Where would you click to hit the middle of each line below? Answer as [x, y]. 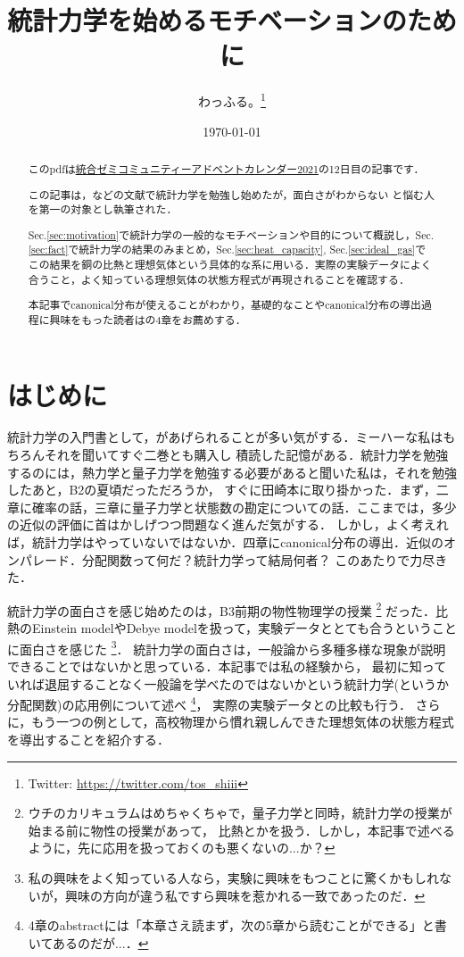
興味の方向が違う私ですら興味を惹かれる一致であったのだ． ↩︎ [245, 895]
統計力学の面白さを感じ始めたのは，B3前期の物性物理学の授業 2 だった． [222, 609]
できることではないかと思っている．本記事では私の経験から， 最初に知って [227, 666]
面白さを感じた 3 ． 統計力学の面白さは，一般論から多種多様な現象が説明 [232, 647]
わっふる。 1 [232, 100]
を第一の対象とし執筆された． [103, 209]
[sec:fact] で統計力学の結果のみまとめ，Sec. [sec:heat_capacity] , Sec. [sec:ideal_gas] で [227, 250]
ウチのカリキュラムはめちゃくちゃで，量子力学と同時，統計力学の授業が [240, 813]
